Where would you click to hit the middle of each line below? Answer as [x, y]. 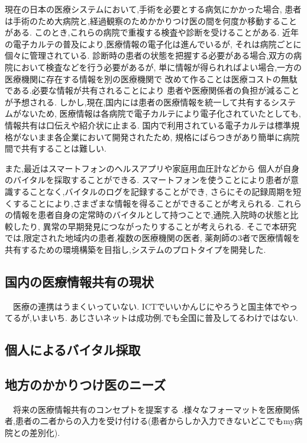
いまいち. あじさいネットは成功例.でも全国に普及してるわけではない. [165, 318]
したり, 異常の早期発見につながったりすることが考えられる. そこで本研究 [155, 226]
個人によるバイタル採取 [73, 350]
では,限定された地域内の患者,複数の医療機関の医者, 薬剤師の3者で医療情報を [153, 238]
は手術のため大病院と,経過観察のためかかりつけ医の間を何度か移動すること [151, 20]
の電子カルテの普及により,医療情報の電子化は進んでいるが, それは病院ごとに [153, 44]
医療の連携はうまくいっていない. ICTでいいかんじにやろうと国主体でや [151, 306]
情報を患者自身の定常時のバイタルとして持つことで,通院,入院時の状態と [151, 215]
